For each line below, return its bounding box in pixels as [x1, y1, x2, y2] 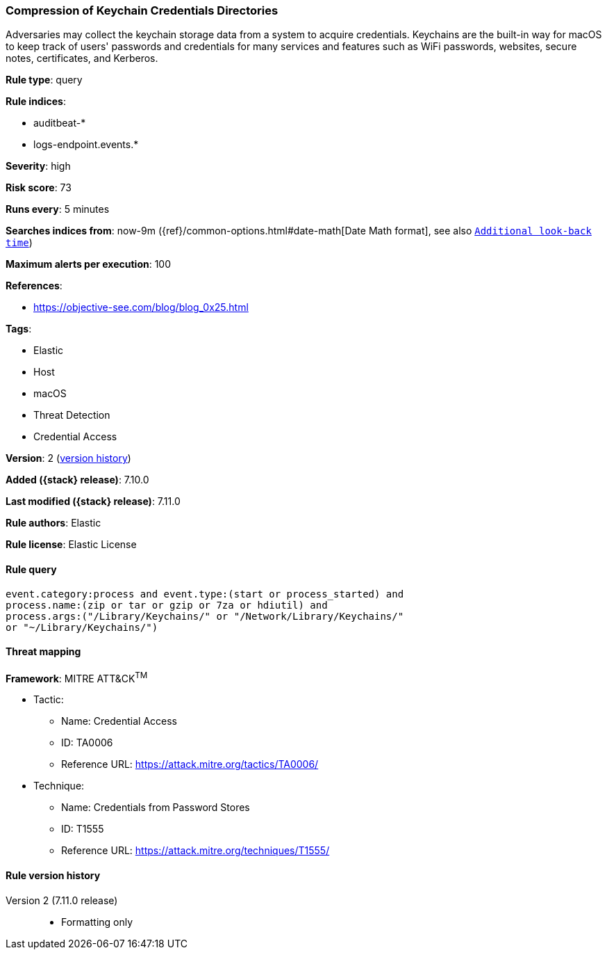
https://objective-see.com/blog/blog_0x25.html [33, 301, 249, 314]
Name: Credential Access [61, 715, 177, 728]
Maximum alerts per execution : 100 [6, 258, 172, 271]
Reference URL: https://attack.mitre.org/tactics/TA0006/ [61, 758, 319, 771]
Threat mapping [6, 645, 81, 658]
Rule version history [6, 869, 101, 882]
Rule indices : [6, 95, 66, 108]
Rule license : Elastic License [6, 538, 137, 551]
